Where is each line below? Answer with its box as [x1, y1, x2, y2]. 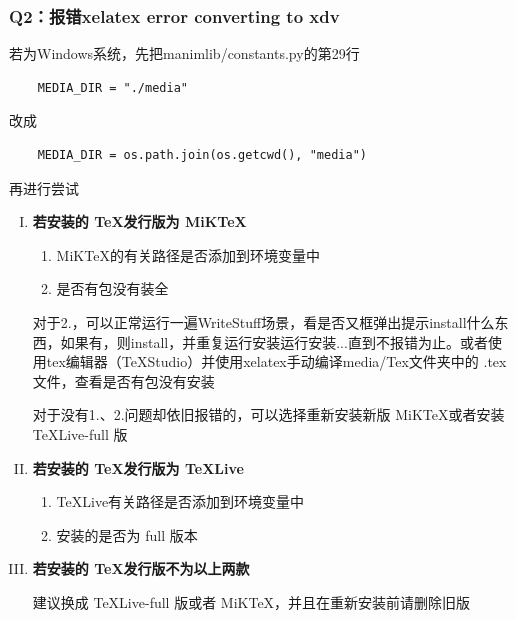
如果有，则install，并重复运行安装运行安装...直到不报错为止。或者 [60, 331, 488, 352]
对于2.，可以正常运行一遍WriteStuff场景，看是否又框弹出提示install [32, 311, 467, 332]
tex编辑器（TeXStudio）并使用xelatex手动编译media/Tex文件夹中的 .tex [46, 351, 507, 372]
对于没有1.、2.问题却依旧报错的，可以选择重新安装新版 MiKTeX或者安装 [32, 404, 505, 425]
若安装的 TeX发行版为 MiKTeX [32, 211, 247, 232]
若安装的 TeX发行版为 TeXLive [32, 457, 244, 478]
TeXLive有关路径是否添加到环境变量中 [56, 491, 305, 512]
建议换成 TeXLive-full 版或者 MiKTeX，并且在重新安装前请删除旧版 [32, 591, 471, 612]
